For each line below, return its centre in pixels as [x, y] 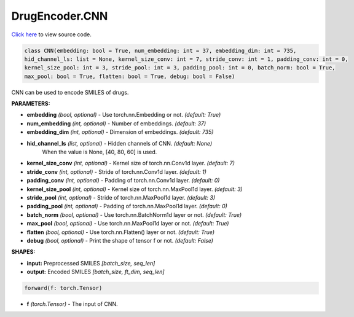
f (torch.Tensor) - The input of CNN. [72, 304]
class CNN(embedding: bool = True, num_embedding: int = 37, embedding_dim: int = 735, [160, 50]
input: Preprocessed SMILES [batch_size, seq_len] [91, 263]
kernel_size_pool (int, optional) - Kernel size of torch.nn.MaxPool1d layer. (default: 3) [135, 189]
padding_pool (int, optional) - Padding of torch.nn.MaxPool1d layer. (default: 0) [127, 206]
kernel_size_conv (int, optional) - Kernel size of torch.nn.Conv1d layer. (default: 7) [131, 163]
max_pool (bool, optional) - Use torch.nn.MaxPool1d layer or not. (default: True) [128, 224]
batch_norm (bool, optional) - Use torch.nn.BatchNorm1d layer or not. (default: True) [134, 214]
